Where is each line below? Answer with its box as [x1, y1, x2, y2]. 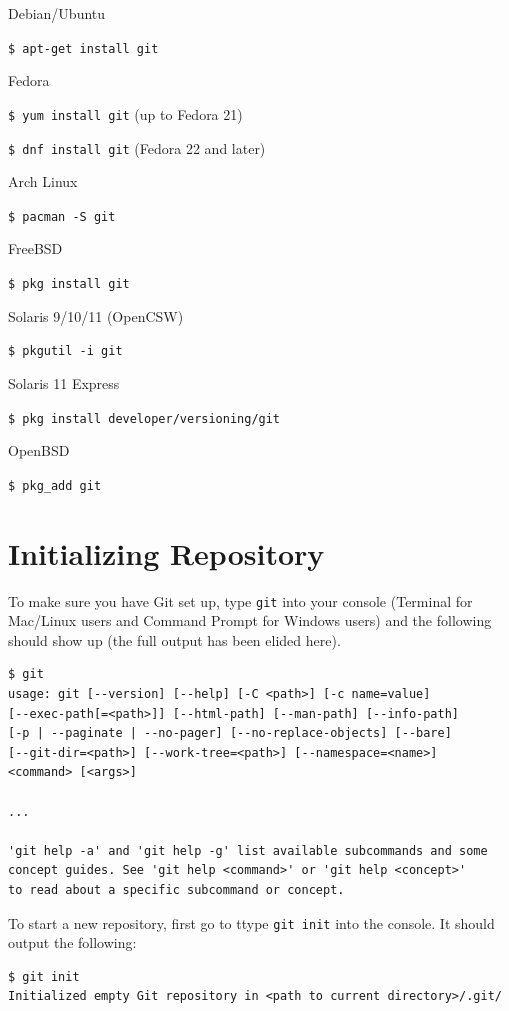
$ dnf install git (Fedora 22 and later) [8, 137, 266, 158]
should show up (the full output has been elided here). [8, 629, 341, 650]
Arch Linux [8, 171, 78, 192]
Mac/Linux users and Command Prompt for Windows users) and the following [8, 610, 492, 631]
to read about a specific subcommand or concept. [8, 882, 345, 897]
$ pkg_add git [8, 478, 102, 493]
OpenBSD [8, 440, 70, 461]
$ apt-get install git [8, 41, 159, 56]
